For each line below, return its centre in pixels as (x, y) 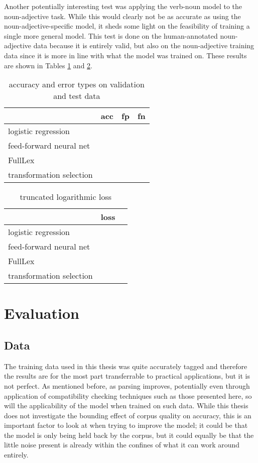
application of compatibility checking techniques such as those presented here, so (128, 395)
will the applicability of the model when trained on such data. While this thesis (126, 406)
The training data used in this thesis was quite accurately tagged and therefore (126, 366)
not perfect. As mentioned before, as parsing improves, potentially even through (127, 385)
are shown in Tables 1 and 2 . (48, 65)
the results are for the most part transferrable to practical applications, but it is (127, 376)
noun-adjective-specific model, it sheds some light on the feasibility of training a (127, 26)
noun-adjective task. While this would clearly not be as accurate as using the (122, 16)
